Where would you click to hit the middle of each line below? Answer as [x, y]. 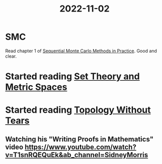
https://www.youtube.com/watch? [80, 147]
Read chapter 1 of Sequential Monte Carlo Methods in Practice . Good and [81, 51]
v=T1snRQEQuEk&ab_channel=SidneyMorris [77, 155]
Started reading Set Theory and [72, 76]
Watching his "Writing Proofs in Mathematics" [79, 139]
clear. [11, 56]
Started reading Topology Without [78, 110]
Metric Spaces [36, 87]
